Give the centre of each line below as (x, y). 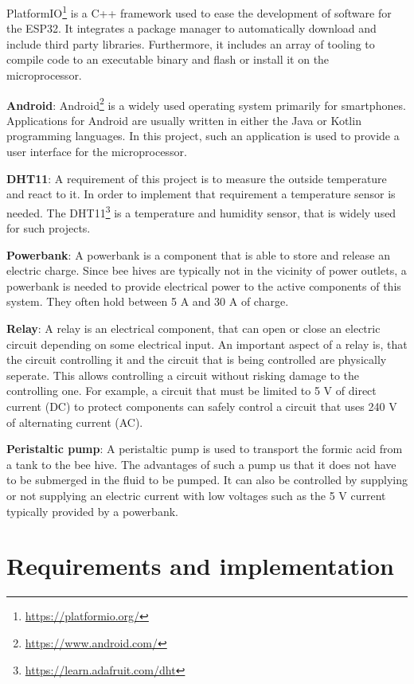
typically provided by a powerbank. (92, 511)
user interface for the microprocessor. (97, 152)
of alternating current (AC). (75, 422)
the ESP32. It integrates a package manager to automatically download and (191, 28)
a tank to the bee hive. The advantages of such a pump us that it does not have (201, 464)
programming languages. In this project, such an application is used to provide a (203, 136)
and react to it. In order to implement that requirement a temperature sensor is (201, 194)
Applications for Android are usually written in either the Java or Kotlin (184, 120)
